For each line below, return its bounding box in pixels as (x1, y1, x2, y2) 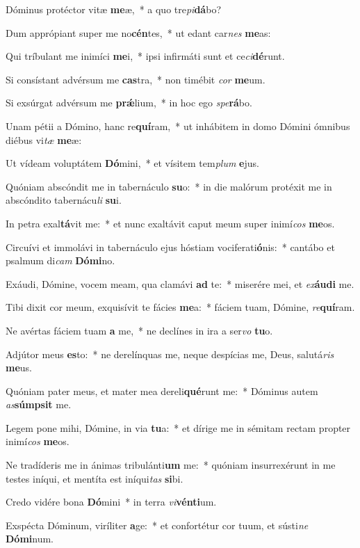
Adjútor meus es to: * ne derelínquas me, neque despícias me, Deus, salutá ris (6, 346, 334, 361)
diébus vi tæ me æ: (6, 132, 82, 147)
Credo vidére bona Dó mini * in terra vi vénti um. (6, 494, 217, 509)
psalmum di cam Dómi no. (6, 253, 115, 268)
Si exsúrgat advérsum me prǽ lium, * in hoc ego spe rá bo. (6, 95, 252, 110)
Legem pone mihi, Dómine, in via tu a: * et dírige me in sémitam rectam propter (6, 420, 351, 435)
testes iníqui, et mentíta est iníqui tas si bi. (6, 471, 183, 485)
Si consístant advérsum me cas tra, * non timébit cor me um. (6, 72, 265, 86)
